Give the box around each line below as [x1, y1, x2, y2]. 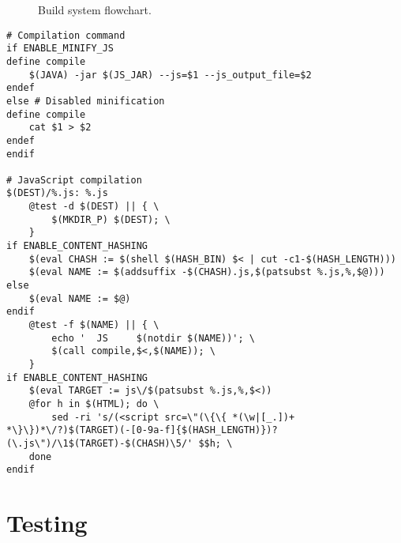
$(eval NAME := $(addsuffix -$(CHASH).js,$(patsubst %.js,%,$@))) [28, 266, 385, 278]
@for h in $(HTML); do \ [28, 398, 159, 409]
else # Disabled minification [6, 95, 165, 107]
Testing [6, 507, 88, 539]
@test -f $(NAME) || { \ [28, 319, 159, 331]
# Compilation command [6, 29, 126, 41]
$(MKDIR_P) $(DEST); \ [51, 213, 171, 225]
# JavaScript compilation [6, 174, 142, 186]
